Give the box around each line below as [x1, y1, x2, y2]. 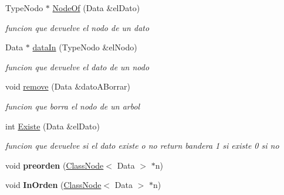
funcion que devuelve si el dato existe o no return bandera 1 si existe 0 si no [5, 139, 279, 152]
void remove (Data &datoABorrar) [5, 80, 130, 93]
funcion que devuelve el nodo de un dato [5, 21, 150, 33]
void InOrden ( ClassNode [5, 179, 102, 191]
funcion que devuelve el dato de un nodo [5, 60, 150, 73]
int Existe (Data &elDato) [5, 119, 100, 132]
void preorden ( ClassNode [5, 159, 104, 171]
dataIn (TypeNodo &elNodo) [32, 41, 137, 53]
